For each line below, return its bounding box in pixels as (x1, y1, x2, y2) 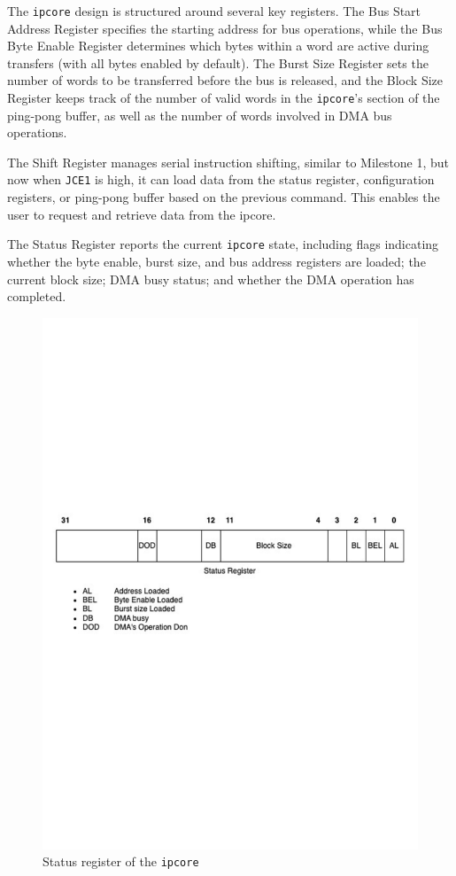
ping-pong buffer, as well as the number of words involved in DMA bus (7, 105, 392, 124)
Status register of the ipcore (43, 852, 199, 871)
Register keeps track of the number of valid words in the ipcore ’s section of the (7, 89, 440, 107)
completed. (7, 287, 66, 306)
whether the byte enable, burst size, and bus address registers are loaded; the (7, 252, 426, 270)
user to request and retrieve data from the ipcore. (7, 205, 276, 223)
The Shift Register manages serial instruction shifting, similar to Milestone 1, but (7, 152, 450, 171)
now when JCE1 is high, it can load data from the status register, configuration (7, 170, 435, 189)
